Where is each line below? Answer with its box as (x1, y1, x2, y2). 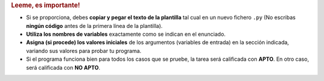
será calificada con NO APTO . (26, 64, 100, 71)
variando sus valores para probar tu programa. (26, 47, 142, 54)
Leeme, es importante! (11, 1, 80, 9)
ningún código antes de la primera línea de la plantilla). (26, 22, 163, 29)
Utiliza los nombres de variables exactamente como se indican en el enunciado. (26, 30, 226, 38)
